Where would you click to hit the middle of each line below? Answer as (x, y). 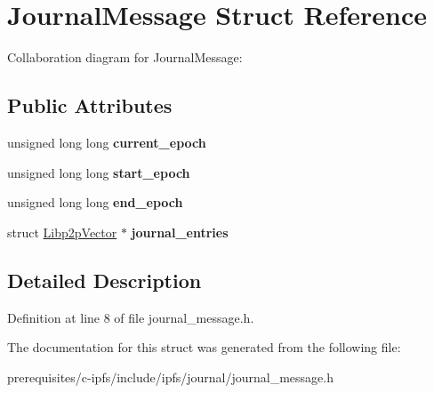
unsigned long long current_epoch (107, 142)
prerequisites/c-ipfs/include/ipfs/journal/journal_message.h (171, 377)
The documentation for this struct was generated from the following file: (204, 347)
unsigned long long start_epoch (99, 172)
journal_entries (180, 232)
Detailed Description (104, 280)
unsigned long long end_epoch (95, 202)
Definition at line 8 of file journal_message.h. (131, 317)
